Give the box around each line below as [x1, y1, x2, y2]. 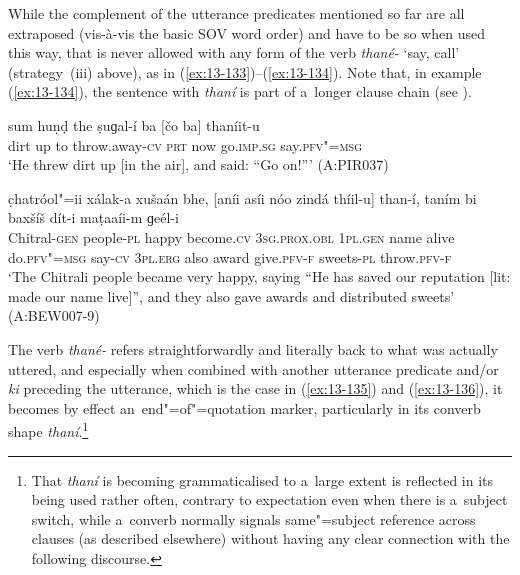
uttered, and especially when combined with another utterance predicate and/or [8, 358, 499, 379]
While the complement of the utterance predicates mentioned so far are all [8, 3, 465, 23]
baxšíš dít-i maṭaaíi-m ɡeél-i [8, 207, 179, 228]
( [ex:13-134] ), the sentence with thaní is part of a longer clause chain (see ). [8, 81, 472, 102]
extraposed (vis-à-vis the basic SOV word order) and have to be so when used [8, 22, 485, 43]
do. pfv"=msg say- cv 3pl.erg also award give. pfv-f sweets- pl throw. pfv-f [8, 246, 452, 267]
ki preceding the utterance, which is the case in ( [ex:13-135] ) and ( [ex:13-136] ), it [8, 378, 503, 399]
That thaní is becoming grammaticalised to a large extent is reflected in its [31, 469, 494, 490]
